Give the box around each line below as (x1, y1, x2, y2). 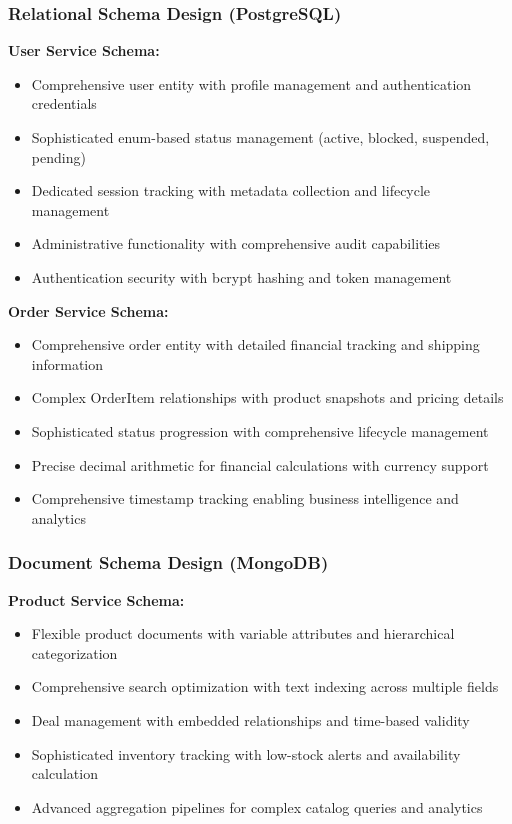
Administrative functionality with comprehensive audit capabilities (31, 233, 441, 254)
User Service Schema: (8, 40, 160, 61)
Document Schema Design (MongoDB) (8, 550, 329, 575)
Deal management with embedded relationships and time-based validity (31, 709, 470, 730)
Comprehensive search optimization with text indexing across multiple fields (31, 676, 499, 697)
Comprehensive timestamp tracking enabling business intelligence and (31, 488, 459, 509)
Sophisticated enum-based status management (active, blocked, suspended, (31, 127, 490, 147)
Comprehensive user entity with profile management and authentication (31, 73, 472, 94)
